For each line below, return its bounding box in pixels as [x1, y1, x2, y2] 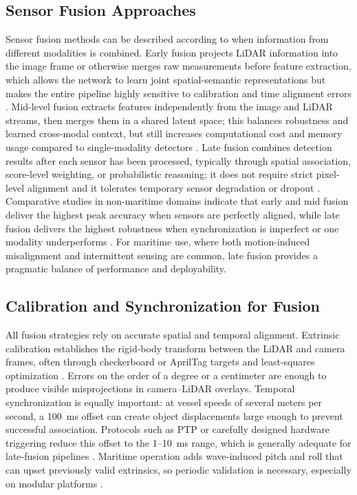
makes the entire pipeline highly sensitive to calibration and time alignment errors [6, 85, 351, 100]
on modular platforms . [6, 476, 103, 490]
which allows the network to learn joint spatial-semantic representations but [6, 72, 326, 86]
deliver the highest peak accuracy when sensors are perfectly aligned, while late [6, 207, 340, 221]
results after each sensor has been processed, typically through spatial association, [6, 153, 351, 168]
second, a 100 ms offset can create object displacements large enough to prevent [6, 408, 343, 423]
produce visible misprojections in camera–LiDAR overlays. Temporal [6, 381, 295, 396]
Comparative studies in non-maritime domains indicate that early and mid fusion [6, 194, 349, 208]
